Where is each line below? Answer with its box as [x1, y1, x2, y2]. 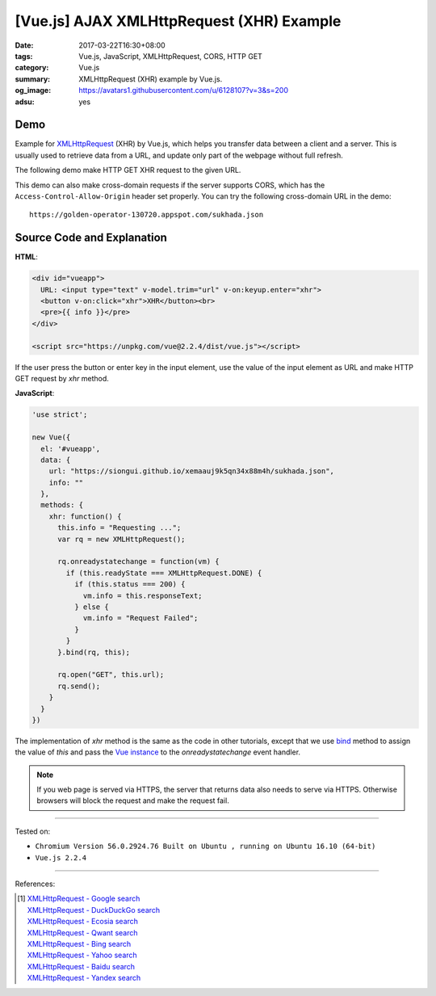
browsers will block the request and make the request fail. [36, 796, 229, 805]
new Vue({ [31, 433, 71, 442]
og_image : [15, 86, 52, 95]
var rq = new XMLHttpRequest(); [57, 534, 186, 544]
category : [15, 63, 49, 73]
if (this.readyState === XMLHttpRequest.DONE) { [65, 568, 262, 578]
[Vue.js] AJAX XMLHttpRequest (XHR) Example [15, 12, 342, 30]
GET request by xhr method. [15, 373, 109, 383]
